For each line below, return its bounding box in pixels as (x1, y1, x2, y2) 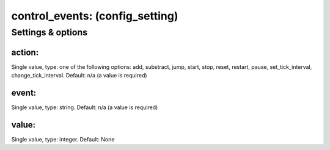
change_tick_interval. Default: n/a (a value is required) (11, 72, 147, 79)
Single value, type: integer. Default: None (11, 135, 115, 143)
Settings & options (11, 27, 88, 38)
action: (11, 47, 39, 57)
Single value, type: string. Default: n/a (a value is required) (11, 104, 158, 111)
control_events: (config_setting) (11, 9, 178, 23)
